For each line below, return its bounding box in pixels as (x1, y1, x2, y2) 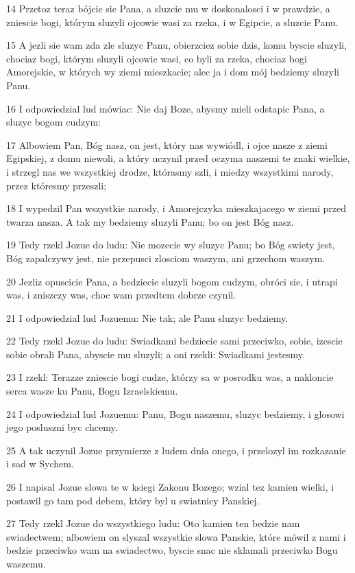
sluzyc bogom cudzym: (6, 115, 101, 129)
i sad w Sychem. (6, 456, 74, 471)
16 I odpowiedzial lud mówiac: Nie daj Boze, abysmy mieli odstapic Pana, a (6, 101, 325, 115)
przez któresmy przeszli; (6, 178, 107, 192)
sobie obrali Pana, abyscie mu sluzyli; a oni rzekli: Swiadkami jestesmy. (6, 347, 305, 361)
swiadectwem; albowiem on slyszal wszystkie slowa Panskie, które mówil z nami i (6, 529, 346, 543)
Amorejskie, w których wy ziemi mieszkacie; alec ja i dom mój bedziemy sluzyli (6, 65, 339, 79)
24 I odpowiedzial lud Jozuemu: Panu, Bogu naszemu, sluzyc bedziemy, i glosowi (6, 406, 345, 421)
